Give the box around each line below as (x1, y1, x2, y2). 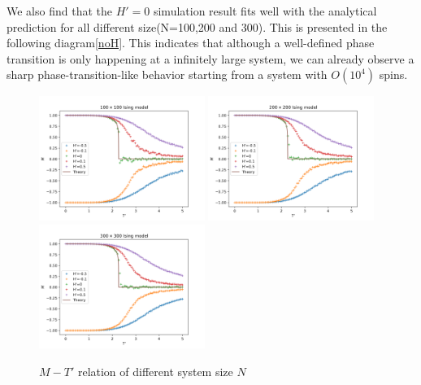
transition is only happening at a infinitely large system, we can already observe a (7, 50, 414, 67)
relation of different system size (77, 362, 233, 379)
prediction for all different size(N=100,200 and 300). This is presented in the (7, 18, 388, 35)
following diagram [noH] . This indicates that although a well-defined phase (7, 34, 375, 51)
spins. (379, 66, 408, 83)
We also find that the (7, 2, 112, 19)
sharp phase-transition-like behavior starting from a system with (7, 66, 328, 83)
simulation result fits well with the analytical (153, 2, 377, 19)
